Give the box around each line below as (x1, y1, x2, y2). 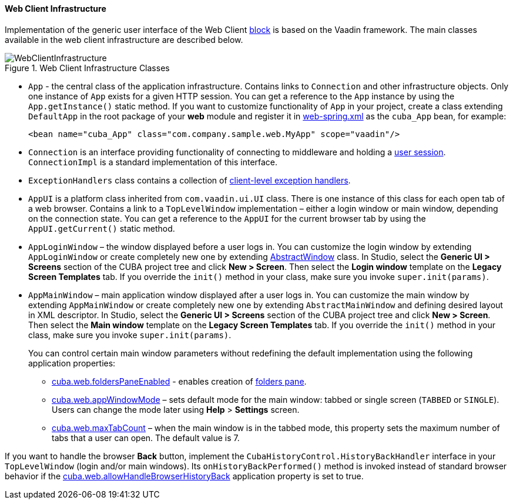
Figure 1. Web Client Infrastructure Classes (5, 62, 170, 73)
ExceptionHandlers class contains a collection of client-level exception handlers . (28, 175, 351, 185)
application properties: (28, 358, 116, 368)
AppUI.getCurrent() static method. (28, 223, 175, 233)
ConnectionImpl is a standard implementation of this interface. (28, 156, 278, 167)
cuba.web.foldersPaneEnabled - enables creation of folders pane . (52, 376, 307, 386)
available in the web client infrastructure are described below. (5, 34, 243, 45)
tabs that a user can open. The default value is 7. (52, 432, 240, 443)
